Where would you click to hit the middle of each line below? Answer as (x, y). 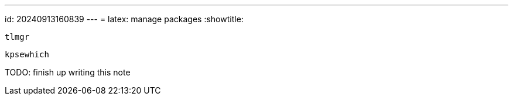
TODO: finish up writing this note (68, 72)
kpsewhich (27, 54)
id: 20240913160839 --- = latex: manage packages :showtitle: (124, 19)
